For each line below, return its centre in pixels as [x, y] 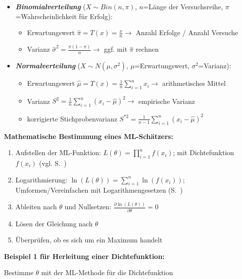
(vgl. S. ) [53, 163]
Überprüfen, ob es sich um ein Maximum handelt [89, 240]
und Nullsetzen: [88, 207]
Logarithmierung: [41, 179]
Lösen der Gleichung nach [54, 223]
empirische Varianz [167, 101]
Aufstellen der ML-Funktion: [58, 152]
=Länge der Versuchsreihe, [183, 6]
